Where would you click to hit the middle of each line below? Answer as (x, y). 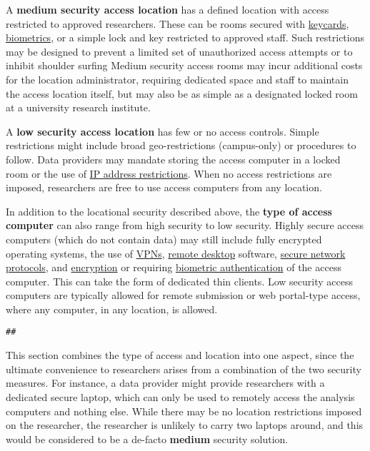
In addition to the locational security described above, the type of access (169, 211)
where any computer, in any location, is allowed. (112, 309)
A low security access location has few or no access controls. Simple (162, 131)
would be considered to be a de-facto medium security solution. (147, 439)
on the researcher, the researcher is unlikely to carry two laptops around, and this (185, 425)
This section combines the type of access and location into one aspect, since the (180, 355)
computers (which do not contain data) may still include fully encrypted (164, 239)
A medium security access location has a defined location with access (167, 9)
